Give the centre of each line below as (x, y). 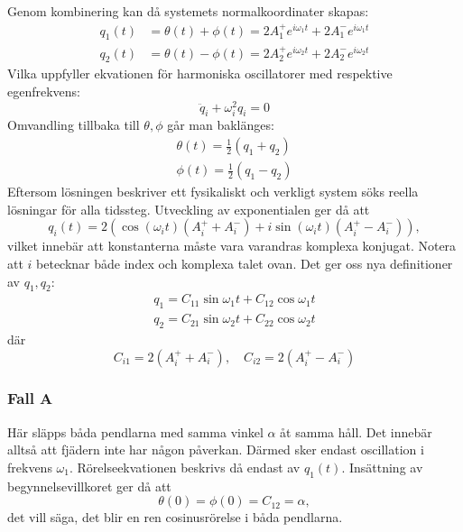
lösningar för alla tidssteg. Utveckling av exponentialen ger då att (189, 209)
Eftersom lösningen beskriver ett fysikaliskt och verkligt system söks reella (213, 192)
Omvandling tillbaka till (74, 125)
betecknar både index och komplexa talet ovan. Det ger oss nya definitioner (245, 263)
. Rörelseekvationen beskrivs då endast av (185, 467)
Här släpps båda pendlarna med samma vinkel (135, 431)
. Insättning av (382, 467)
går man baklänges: (221, 125)
